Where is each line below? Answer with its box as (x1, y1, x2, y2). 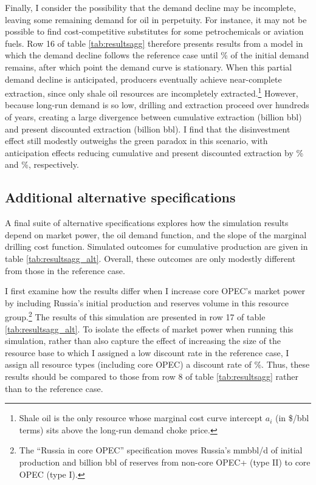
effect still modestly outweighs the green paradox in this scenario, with (5, 134, 268, 147)
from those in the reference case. (5, 264, 125, 277)
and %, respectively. (5, 158, 79, 171)
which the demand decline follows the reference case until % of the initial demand (5, 49, 309, 61)
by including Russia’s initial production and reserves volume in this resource (5, 296, 289, 309)
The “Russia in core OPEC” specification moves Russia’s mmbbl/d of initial (19, 444, 303, 456)
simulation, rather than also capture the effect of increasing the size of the (5, 334, 281, 347)
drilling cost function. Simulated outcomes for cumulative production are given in (5, 240, 308, 253)
